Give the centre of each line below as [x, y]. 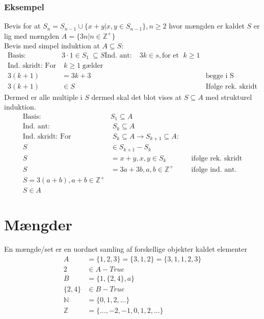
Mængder [38, 224]
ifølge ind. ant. [214, 169]
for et [170, 56]
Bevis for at [22, 26]
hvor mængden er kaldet [207, 26]
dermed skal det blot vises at [137, 97]
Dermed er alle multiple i [43, 97]
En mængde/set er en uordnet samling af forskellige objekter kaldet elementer [126, 249]
